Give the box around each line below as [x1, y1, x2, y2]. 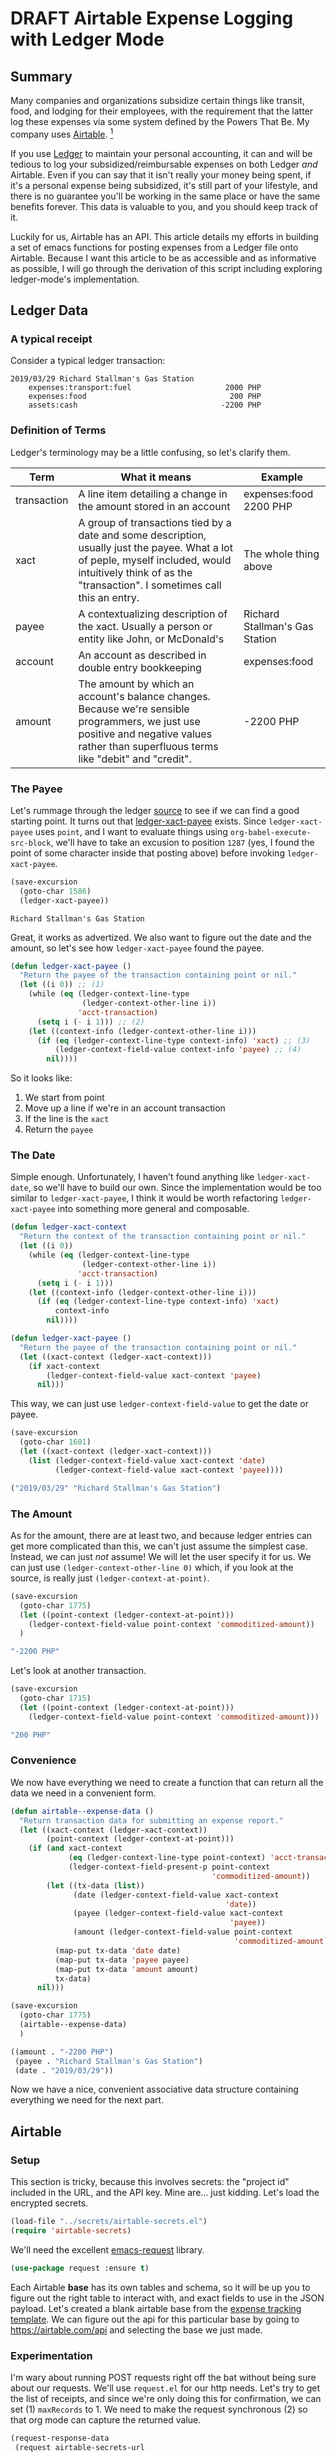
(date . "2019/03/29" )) [14, 2065, 114, 2076]
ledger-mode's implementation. [10, 273, 140, 285]
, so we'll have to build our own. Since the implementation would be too [28, 1182, 322, 1194]
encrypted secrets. [10, 2197, 89, 2209]
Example [261, 470, 303, 484]
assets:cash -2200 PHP [28, 400, 262, 411]
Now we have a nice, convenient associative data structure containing [10, 2083, 299, 2096]
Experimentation [10, 2348, 93, 2362]
